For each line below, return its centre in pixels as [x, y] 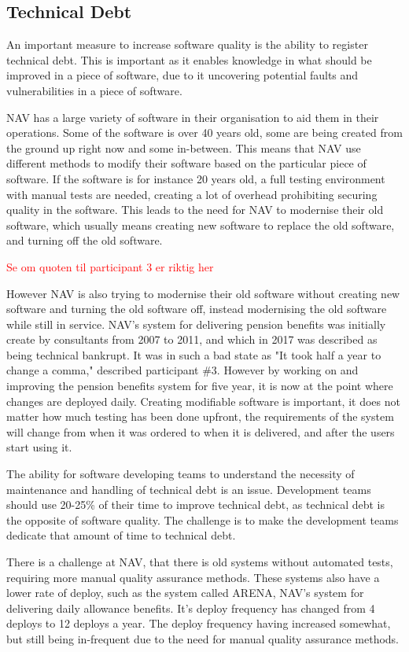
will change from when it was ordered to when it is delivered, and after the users [201, 431]
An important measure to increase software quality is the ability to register [187, 44]
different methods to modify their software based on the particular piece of [186, 163]
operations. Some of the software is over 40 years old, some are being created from [204, 133]
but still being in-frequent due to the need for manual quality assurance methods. [203, 638]
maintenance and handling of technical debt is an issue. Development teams [189, 489]
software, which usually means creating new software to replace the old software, [201, 225]
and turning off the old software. [85, 240]
